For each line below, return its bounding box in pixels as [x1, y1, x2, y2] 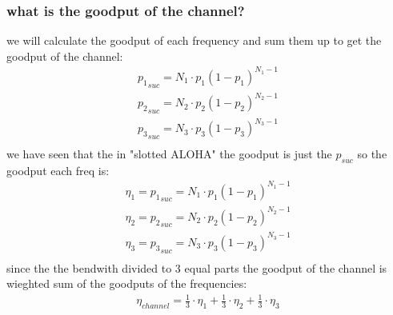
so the [357, 145, 387, 161]
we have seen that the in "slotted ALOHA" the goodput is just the [6, 145, 332, 161]
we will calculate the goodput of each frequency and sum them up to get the [6, 32, 382, 49]
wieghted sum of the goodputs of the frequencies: [6, 275, 247, 292]
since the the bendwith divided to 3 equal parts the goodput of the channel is [6, 259, 387, 276]
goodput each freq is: [6, 161, 110, 178]
